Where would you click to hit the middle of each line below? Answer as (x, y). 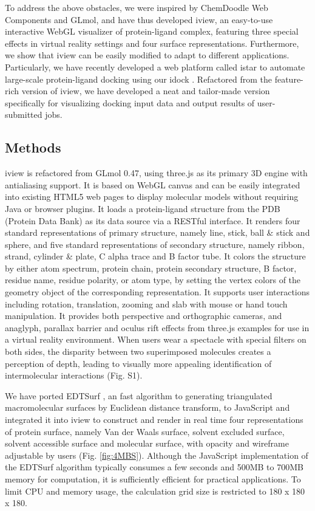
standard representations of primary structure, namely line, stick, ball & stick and (157, 232)
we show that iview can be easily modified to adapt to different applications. (147, 55)
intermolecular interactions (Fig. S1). (74, 375)
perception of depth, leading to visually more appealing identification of (138, 363)
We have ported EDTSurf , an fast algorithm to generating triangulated (139, 395)
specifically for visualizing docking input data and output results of (130, 102)
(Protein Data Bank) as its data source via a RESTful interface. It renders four (153, 220)
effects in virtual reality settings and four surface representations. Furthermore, (152, 43)
